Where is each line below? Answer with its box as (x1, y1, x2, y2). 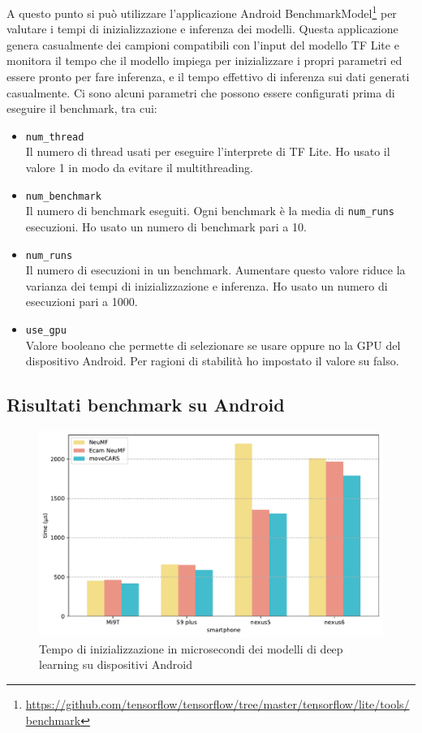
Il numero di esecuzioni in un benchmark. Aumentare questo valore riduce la (25, 261, 406, 278)
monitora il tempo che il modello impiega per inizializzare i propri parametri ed (6, 52, 403, 69)
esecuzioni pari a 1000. (25, 293, 138, 310)
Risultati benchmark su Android (6, 392, 285, 417)
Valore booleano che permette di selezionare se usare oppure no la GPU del (25, 336, 401, 353)
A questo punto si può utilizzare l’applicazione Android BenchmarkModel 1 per (6, 2, 397, 21)
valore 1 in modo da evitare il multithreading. (25, 159, 253, 176)
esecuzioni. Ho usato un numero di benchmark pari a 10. (25, 218, 307, 235)
